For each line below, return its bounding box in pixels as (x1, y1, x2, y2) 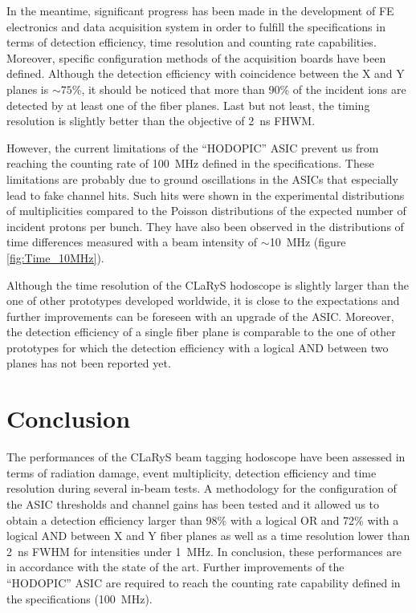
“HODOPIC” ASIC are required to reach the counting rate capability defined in (6, 574, 401, 591)
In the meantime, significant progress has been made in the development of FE (6, 2, 394, 18)
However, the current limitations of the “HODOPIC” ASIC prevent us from (6, 139, 379, 156)
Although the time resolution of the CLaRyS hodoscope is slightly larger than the (6, 276, 409, 293)
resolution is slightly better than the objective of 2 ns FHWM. (6, 112, 316, 129)
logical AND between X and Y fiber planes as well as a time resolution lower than (6, 527, 410, 544)
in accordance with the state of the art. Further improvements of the (6, 558, 345, 575)
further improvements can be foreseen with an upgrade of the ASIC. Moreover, (6, 307, 394, 324)
